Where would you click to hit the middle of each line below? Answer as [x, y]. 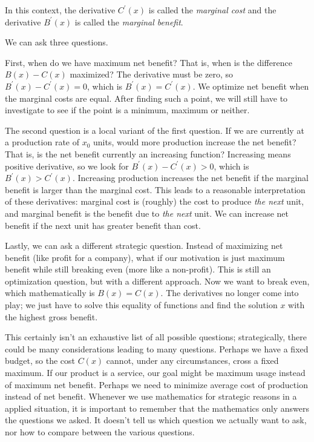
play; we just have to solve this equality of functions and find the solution [141, 305]
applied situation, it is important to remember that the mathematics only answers [157, 408]
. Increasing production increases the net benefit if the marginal [191, 178]
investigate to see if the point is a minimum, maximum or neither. [127, 110]
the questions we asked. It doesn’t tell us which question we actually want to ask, [156, 420]
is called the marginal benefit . [129, 21]
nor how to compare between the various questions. [100, 432]
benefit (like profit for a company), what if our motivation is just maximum [145, 257]
